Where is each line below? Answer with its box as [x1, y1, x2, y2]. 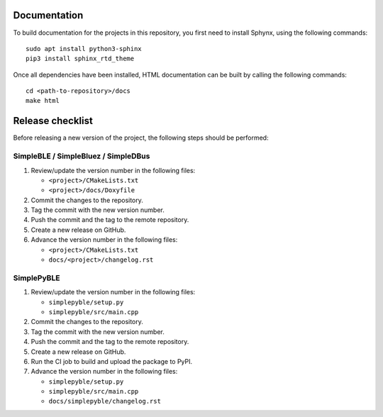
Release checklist [13, 115, 94, 127]
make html [26, 96, 60, 105]
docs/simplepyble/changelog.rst [48, 397, 161, 406]
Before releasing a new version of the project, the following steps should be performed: [13, 133, 269, 142]
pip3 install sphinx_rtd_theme [26, 55, 135, 63]
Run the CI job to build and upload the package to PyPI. [30, 357, 193, 365]
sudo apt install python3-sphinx [26, 45, 142, 52]
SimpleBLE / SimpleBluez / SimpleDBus [13, 151, 150, 161]
